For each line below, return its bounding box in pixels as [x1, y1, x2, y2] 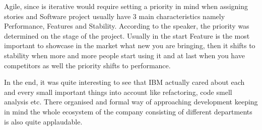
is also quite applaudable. [4, 116, 83, 126]
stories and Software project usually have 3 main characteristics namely [4, 11, 225, 21]
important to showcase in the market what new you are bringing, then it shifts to [4, 40, 255, 51]
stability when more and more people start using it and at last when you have [4, 50, 245, 60]
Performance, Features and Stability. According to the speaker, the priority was [4, 21, 249, 31]
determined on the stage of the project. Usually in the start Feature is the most [4, 30, 250, 41]
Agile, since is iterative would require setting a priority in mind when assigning [4, 1, 248, 11]
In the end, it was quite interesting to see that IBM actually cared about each [4, 77, 245, 87]
